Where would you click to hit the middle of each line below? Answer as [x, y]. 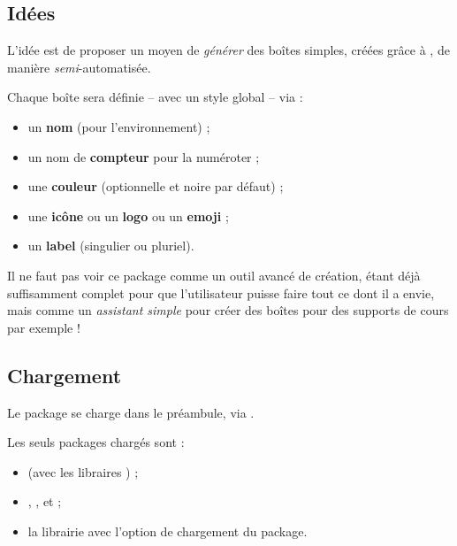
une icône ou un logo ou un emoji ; [128, 215]
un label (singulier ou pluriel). [111, 246]
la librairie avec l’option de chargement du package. [168, 531]
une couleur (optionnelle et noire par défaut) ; [156, 186]
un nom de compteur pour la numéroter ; [144, 156]
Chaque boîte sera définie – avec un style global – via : [155, 97]
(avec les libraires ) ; [83, 471]
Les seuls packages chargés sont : [96, 442]
